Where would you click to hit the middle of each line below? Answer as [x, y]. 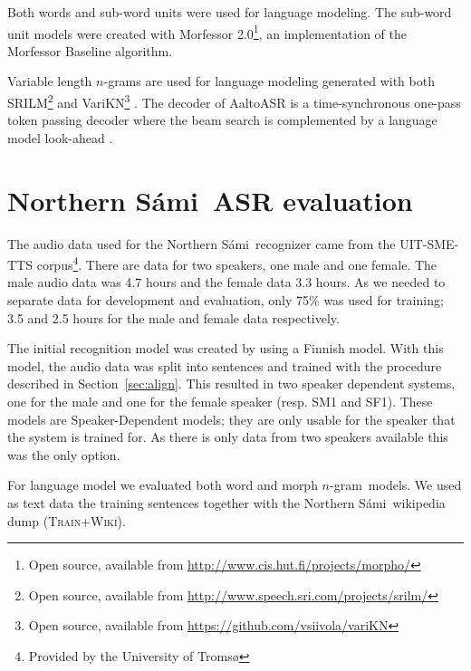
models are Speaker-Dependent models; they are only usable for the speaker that [231, 419]
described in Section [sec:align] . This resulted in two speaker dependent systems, [231, 383]
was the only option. [64, 454]
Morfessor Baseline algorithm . [90, 50]
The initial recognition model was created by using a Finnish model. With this [226, 348]
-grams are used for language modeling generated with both [269, 81]
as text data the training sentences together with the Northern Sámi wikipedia [226, 502]
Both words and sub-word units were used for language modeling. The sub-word [230, 12]
